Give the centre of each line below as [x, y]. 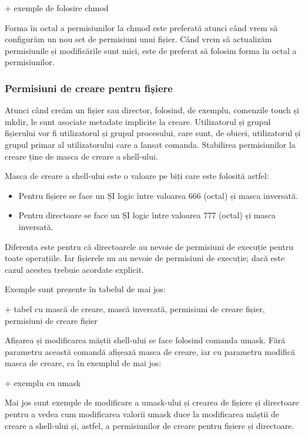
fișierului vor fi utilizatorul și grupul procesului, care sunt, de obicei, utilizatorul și [153, 133]
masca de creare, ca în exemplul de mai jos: [83, 363]
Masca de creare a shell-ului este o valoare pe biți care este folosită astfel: [137, 176]
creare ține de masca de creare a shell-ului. [81, 156]
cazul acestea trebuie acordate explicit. [74, 269]
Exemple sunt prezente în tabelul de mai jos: [85, 289]
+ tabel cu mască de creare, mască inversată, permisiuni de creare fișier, [135, 308]
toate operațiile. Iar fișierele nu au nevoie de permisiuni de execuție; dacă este [145, 258]
